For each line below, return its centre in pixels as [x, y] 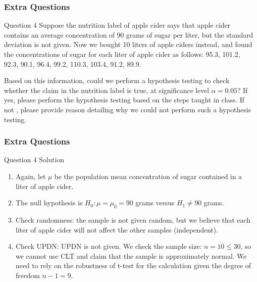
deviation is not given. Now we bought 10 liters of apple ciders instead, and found [128, 44]
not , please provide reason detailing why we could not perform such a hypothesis [128, 109]
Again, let [31, 176]
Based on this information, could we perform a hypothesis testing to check [117, 80]
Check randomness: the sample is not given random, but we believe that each [133, 219]
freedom [28, 275]
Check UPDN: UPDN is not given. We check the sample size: [109, 246]
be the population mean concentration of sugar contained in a [148, 176]
